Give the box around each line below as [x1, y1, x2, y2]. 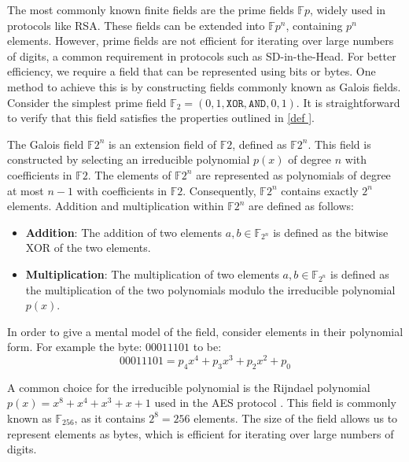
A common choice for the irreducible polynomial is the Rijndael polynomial [7, 379, 370, 395]
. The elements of [87, 166, 171, 183]
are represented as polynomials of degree [196, 166, 391, 183]
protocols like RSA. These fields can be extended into [7, 17, 265, 33]
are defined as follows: [249, 198, 354, 214]
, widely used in [309, 2, 386, 17]
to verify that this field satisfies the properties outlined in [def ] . [7, 109, 315, 126]
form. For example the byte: [7, 338, 142, 355]
